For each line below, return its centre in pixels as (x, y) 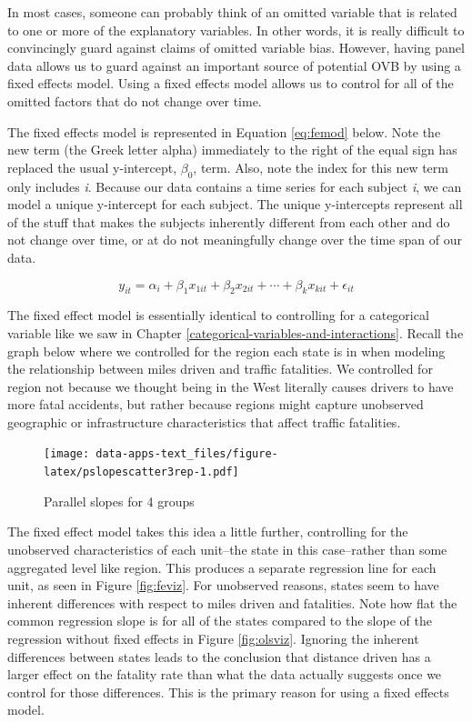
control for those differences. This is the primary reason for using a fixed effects (228, 692)
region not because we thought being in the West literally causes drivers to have (231, 386)
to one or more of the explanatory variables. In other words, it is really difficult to (236, 30)
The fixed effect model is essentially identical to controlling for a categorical (218, 315)
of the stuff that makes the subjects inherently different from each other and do (229, 221)
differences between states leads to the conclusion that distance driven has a (219, 656)
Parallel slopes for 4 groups (119, 501)
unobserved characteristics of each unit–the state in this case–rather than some (227, 549)
